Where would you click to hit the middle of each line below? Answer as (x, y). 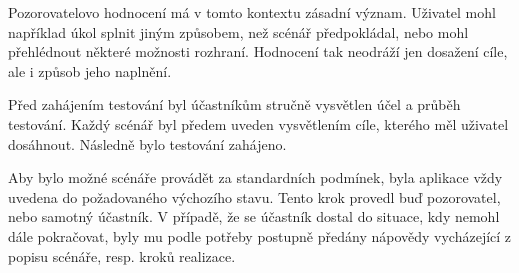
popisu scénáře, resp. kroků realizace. (122, 255)
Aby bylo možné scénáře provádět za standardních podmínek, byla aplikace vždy (255, 177)
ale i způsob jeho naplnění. (90, 70)
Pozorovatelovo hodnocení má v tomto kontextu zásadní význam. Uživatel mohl (252, 12)
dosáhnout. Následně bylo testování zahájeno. (147, 143)
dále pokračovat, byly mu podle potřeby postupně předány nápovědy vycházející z (260, 235)
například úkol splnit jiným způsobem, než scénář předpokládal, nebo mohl (238, 31)
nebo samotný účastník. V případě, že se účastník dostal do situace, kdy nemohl (254, 216)
